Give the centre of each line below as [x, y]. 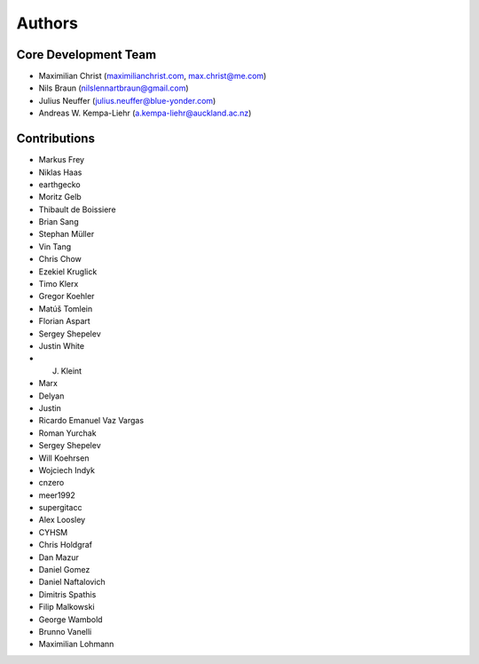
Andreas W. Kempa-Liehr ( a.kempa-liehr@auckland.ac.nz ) [145, 113]
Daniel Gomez [64, 570]
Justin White [61, 346]
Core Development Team [86, 55]
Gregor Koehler [67, 296]
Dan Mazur [59, 557]
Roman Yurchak [67, 433]
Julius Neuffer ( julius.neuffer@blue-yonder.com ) [127, 100]
